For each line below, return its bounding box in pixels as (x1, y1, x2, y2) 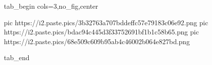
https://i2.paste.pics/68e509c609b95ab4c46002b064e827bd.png (4, 36, 190, 46)
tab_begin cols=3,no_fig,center (4, 1, 98, 11)
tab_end (4, 52, 30, 63)
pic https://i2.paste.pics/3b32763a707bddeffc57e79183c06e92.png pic (4, 17, 208, 27)
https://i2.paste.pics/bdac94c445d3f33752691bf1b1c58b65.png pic (4, 27, 199, 37)
